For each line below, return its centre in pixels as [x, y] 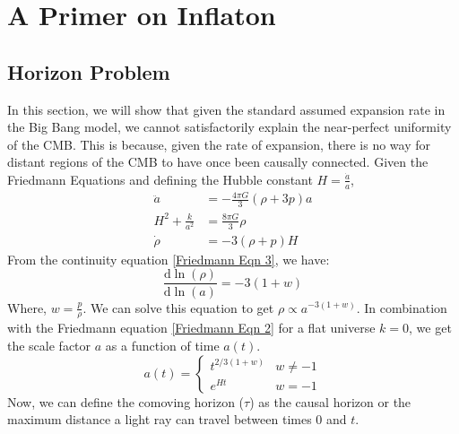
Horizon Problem [89, 71]
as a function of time [162, 345]
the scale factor [49, 345]
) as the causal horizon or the [330, 401]
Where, [27, 307]
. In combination [402, 307]
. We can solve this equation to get [178, 307]
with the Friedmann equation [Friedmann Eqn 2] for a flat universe [191, 328]
